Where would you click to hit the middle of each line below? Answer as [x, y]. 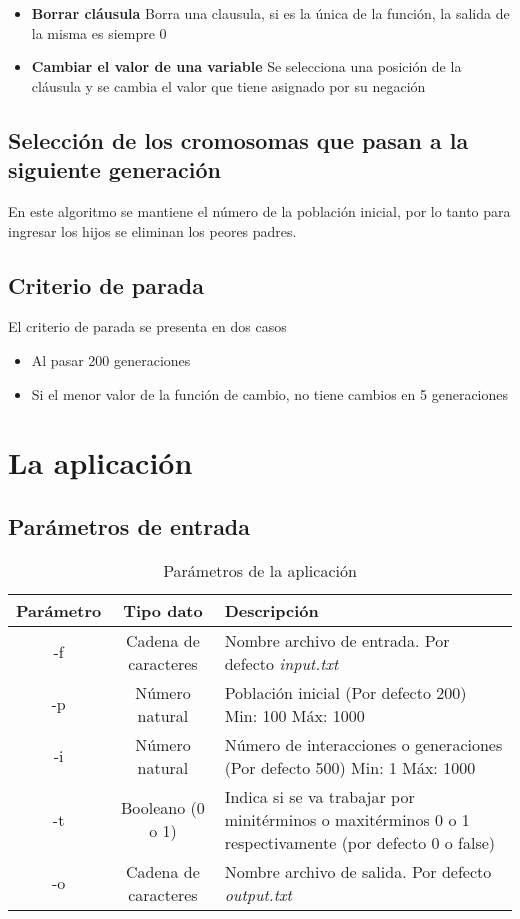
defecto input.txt [281, 663]
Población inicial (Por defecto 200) [345, 692]
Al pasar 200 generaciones [111, 359]
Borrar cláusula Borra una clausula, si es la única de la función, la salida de [270, 13]
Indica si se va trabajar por [319, 796]
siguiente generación [114, 169]
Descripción [271, 610]
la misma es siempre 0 [99, 32]
